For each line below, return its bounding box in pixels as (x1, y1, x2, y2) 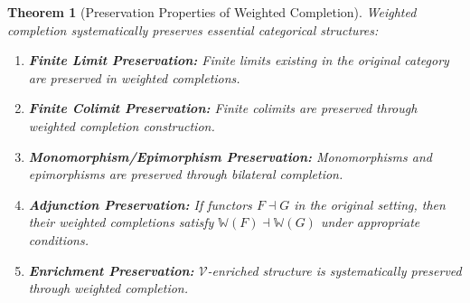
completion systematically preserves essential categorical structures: (7, 20, 379, 39)
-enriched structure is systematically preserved (207, 260, 462, 279)
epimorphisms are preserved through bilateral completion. (28, 165, 343, 184)
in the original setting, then (294, 194, 446, 213)
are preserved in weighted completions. (28, 68, 240, 87)
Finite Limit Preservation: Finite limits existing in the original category (28, 51, 449, 70)
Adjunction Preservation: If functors (28, 194, 252, 213)
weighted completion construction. (28, 116, 215, 135)
